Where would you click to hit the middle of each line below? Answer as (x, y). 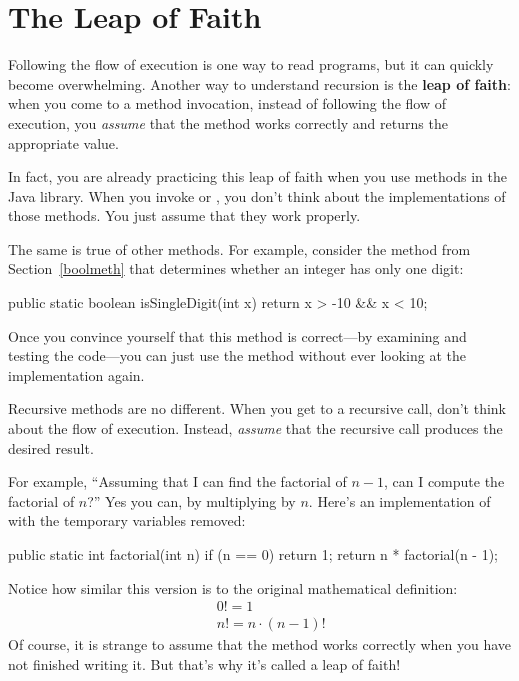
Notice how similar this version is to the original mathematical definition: (233, 587)
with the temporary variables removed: (127, 520)
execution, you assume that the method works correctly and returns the (228, 122)
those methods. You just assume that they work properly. (184, 215)
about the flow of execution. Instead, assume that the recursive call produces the (255, 428)
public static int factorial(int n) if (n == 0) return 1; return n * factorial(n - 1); (253, 554)
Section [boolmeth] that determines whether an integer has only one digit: (236, 268)
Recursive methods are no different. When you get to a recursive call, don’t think (257, 408)
